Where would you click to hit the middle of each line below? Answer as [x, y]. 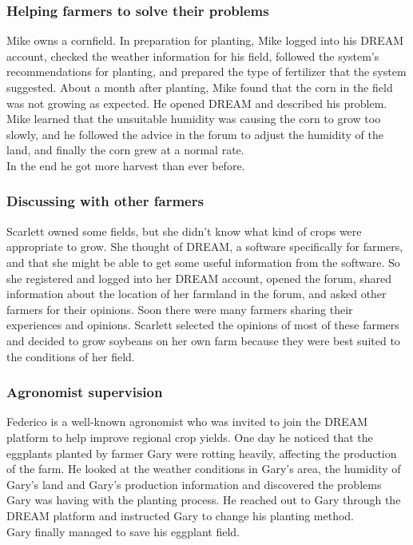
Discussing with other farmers [105, 201]
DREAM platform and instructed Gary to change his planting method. [181, 515]
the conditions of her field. [71, 356]
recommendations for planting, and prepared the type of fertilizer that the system [206, 72]
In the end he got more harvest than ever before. [126, 165]
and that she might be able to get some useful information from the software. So [203, 262]
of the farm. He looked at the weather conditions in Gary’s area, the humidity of [204, 469]
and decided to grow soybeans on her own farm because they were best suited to [203, 340]
